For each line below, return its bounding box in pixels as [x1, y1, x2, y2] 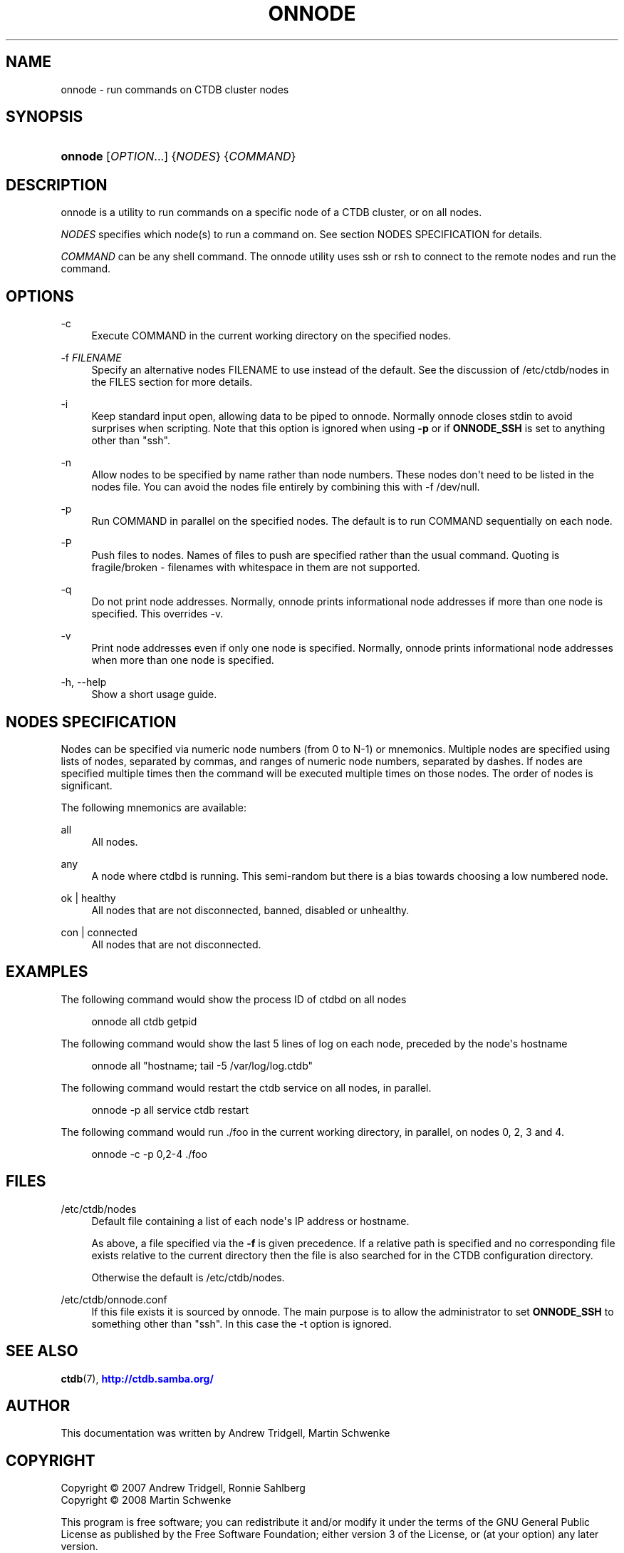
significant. [61, 779, 113, 791]
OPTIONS [6, 287, 74, 305]
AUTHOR [6, 1396, 71, 1415]
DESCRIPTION [6, 175, 108, 194]
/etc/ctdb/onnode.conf [61, 1293, 167, 1306]
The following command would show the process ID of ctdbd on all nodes [61, 993, 407, 1005]
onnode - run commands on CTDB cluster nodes [61, 83, 289, 96]
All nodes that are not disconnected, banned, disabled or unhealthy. [91, 903, 410, 916]
